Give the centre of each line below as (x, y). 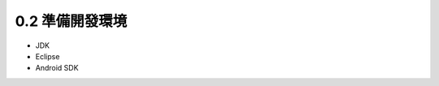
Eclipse (48, 56)
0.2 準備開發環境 (71, 21)
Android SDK (57, 68)
